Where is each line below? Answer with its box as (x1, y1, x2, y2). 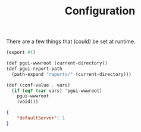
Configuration (64, 4, 136, 18)
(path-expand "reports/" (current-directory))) (11, 71, 132, 77)
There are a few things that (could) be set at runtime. (6, 38, 136, 45)
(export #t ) (6, 50, 36, 56)
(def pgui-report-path (6, 66, 62, 72)
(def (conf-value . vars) (6, 82, 70, 88)
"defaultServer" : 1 (17, 115, 65, 121)
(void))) (17, 99, 39, 105)
